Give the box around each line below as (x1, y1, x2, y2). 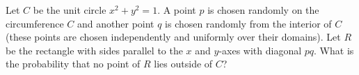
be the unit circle (33, 3, 106, 17)
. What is (314, 43, 354, 57)
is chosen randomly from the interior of (165, 16, 332, 30)
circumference (6, 16, 64, 30)
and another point (77, 16, 154, 30)
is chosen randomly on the (207, 3, 319, 17)
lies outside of (154, 56, 213, 71)
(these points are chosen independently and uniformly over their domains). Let (6, 30, 341, 44)
